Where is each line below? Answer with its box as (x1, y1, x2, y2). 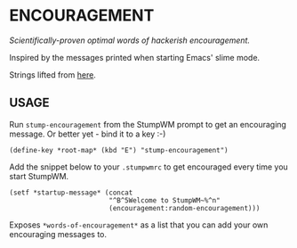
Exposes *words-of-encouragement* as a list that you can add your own (9, 219, 269, 230)
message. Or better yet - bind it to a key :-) (9, 128, 166, 139)
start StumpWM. (9, 170, 69, 181)
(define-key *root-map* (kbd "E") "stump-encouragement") (9, 145, 229, 154)
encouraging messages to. (9, 228, 108, 239)
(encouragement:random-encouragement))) (108, 203, 261, 212)
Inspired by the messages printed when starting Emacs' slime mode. (9, 52, 261, 62)
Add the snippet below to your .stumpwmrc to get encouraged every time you (9, 161, 289, 172)
